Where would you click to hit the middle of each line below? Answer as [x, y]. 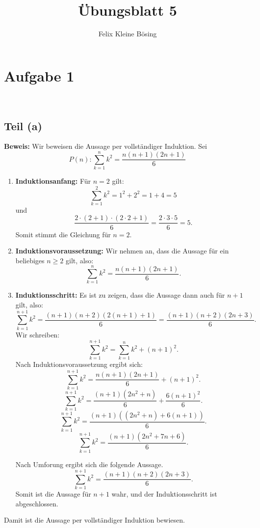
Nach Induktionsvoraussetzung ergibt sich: [79, 364]
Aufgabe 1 [39, 75]
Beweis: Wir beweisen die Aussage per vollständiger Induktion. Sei [106, 146]
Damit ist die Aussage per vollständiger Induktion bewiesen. [94, 520]
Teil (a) [23, 125]
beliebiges [30, 260]
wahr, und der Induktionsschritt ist [164, 494]
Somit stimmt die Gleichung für [63, 234]
